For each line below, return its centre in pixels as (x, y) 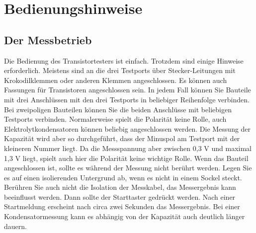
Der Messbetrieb (48, 39)
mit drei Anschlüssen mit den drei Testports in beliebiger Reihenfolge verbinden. (127, 99)
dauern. (15, 226)
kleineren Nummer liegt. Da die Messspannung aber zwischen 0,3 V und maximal (128, 148)
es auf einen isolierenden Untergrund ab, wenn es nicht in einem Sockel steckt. (123, 177)
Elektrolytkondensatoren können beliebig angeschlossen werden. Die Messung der (128, 128)
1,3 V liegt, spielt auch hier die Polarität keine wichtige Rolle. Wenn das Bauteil (126, 158)
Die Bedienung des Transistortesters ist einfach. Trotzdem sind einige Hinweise (124, 60)
